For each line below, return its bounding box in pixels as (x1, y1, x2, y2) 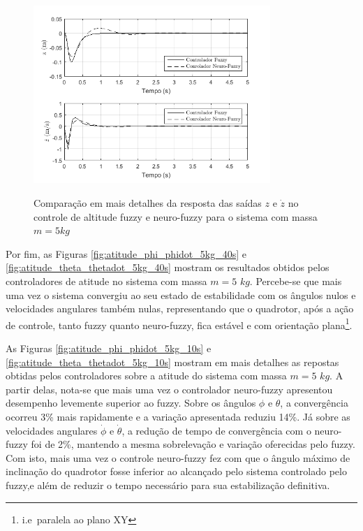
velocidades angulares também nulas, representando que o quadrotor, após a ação (6, 301, 354, 316)
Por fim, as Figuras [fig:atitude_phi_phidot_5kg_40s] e (6, 246, 246, 261)
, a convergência (280, 395, 348, 410)
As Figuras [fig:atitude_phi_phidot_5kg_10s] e (6, 340, 212, 355)
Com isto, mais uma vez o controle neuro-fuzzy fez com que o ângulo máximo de (6, 450, 350, 465)
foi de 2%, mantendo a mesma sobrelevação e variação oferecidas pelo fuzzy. (31, 437, 355, 451)
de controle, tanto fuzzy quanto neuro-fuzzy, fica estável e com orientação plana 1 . (6, 315, 353, 332)
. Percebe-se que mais (249, 273, 342, 288)
